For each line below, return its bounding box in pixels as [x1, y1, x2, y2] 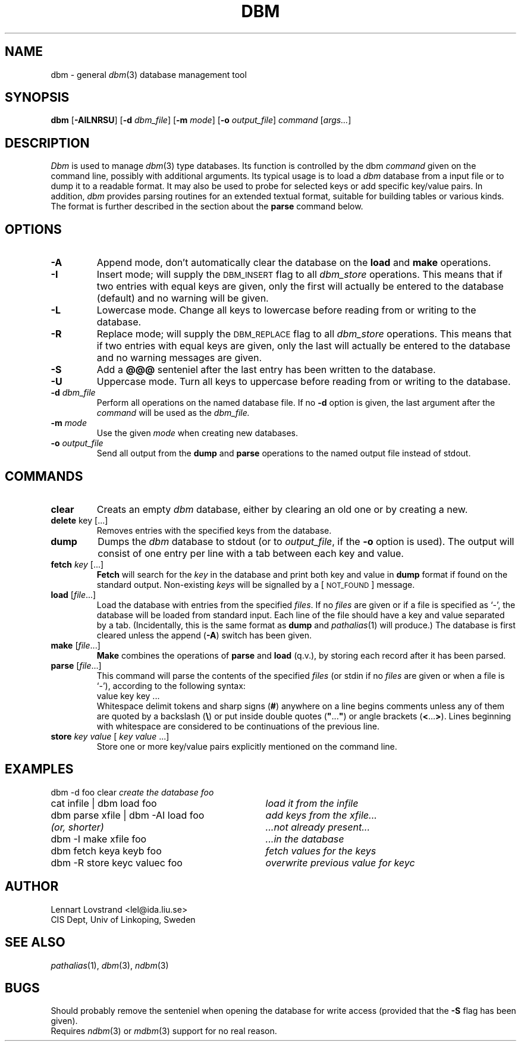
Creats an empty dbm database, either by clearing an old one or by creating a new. [96, 503, 468, 515]
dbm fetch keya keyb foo [51, 844, 162, 857]
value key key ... [96, 690, 160, 701]
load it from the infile [265, 797, 359, 809]
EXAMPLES [5, 762, 74, 777]
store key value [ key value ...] [51, 731, 170, 741]
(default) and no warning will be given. [96, 292, 269, 305]
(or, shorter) [51, 820, 104, 833]
